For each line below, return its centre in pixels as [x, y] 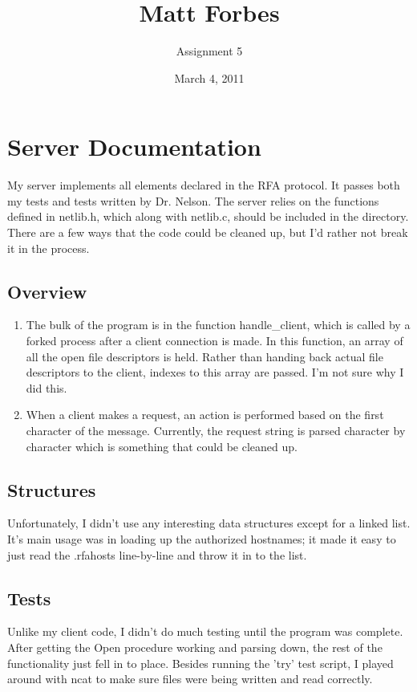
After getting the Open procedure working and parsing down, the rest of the [195, 647]
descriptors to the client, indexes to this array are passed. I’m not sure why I [215, 372]
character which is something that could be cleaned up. [162, 446]
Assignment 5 [209, 51]
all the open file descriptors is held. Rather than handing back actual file [204, 356]
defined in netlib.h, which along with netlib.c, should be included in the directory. [208, 216]
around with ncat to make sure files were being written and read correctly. [190, 679]
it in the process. [49, 248]
